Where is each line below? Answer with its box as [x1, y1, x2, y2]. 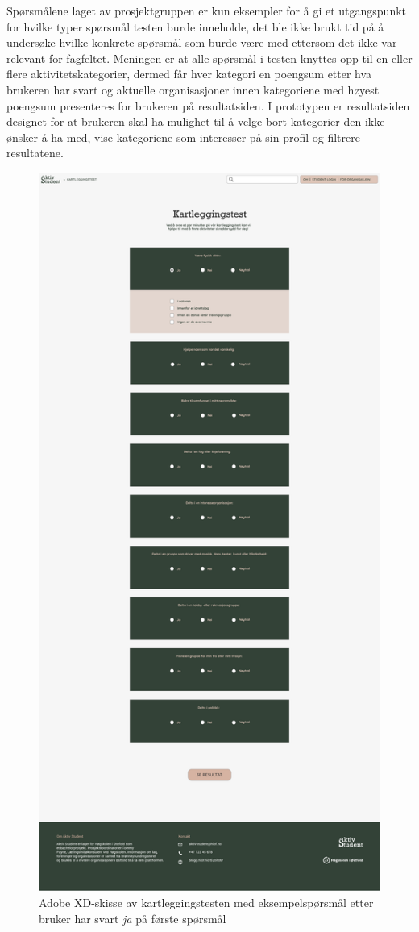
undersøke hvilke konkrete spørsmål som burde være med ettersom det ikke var [6, 34, 397, 51]
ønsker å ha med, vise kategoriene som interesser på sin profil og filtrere [6, 128, 360, 145]
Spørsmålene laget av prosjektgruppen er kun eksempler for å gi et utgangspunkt [6, 2, 407, 19]
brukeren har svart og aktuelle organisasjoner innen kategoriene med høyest [6, 81, 380, 98]
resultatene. [6, 144, 64, 161]
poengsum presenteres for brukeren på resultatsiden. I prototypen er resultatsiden [6, 97, 410, 114]
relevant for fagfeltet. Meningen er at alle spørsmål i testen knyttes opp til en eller [6, 49, 413, 66]
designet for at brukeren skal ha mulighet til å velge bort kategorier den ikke [6, 113, 385, 130]
